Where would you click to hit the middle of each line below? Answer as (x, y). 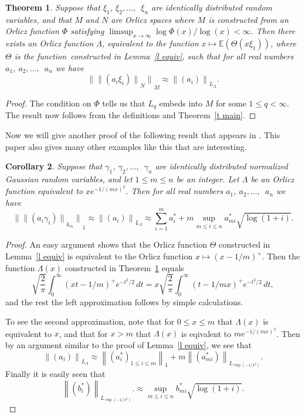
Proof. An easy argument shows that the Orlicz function (106, 244)
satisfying (87, 31)
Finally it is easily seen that (55, 374)
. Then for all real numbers (174, 191)
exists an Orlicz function (50, 43)
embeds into (181, 103)
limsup (121, 32)
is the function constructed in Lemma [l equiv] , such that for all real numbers (154, 56)
